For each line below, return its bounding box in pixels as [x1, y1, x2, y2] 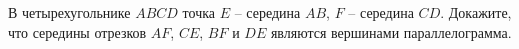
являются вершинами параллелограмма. [270, 21, 512, 42]
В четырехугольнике [8, 2, 131, 22]
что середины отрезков [8, 21, 147, 42]
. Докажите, [440, 2, 512, 22]
